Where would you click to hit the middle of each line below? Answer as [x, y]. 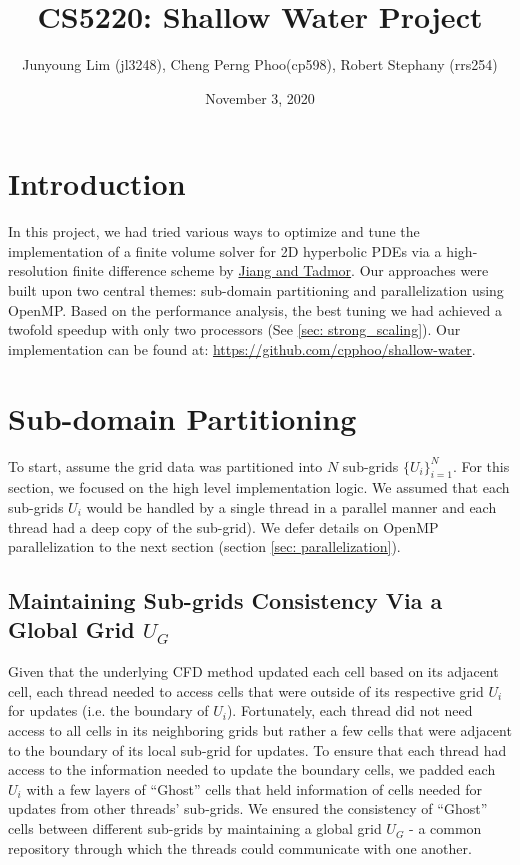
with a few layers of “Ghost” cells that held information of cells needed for [254, 788]
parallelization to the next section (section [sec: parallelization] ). [204, 546]
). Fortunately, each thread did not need [349, 710]
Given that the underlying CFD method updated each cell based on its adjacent [253, 671]
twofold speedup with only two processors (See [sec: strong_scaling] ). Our [234, 329]
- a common [445, 828]
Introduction [97, 183]
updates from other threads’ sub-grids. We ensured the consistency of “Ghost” [248, 808]
